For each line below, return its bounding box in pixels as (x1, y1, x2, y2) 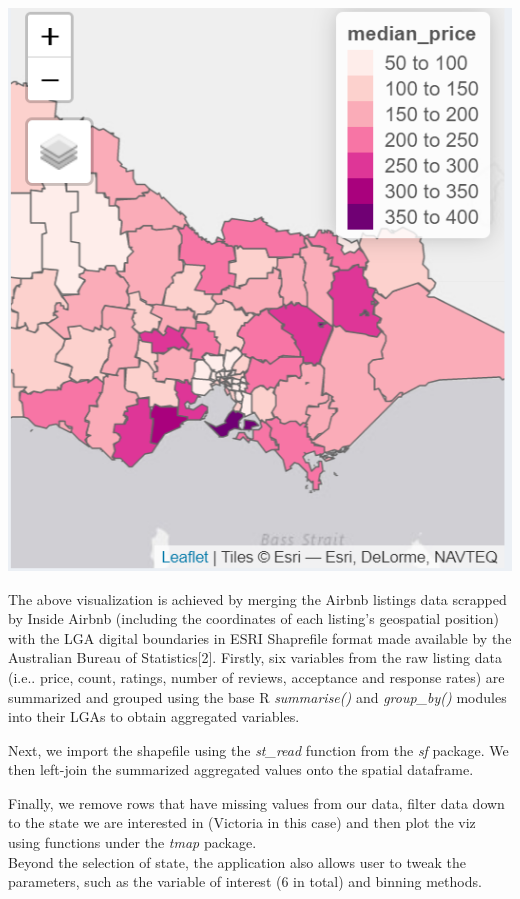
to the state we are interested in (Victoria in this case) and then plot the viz (8, 812, 476, 833)
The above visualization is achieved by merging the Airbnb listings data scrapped (8, 588, 507, 609)
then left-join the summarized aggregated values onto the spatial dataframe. (8, 759, 474, 780)
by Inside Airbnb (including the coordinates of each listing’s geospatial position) (8, 608, 499, 629)
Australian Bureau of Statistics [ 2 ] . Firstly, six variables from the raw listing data (8, 647, 502, 668)
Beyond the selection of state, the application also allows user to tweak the (8, 851, 466, 872)
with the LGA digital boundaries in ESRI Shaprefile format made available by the (8, 627, 512, 648)
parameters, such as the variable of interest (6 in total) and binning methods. (8, 871, 482, 892)
